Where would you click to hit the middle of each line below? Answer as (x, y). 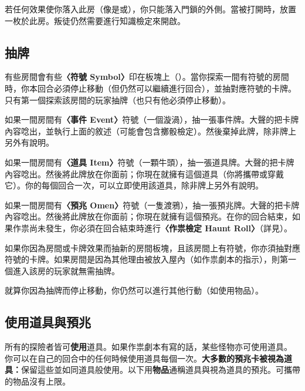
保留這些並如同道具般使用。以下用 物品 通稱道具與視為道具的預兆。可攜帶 (161, 370)
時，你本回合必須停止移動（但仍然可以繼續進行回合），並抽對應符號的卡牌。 (150, 88)
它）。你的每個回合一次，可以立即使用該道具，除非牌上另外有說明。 (134, 185)
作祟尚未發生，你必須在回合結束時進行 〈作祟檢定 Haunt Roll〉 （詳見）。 (152, 227)
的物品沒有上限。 (38, 381)
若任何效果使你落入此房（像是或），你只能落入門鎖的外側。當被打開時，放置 (150, 9)
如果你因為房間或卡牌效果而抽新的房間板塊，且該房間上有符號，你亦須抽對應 (152, 247)
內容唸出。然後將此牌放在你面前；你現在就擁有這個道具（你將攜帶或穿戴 (144, 173)
